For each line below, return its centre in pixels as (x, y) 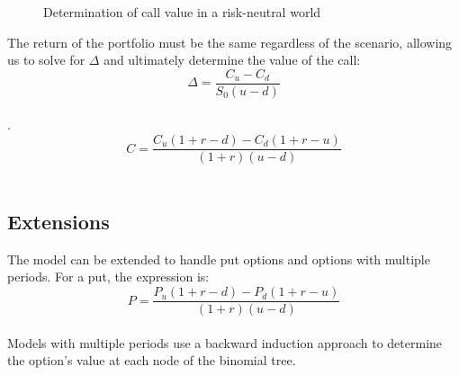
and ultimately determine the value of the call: (232, 60)
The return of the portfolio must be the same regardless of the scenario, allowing (230, 42)
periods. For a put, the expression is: (108, 277)
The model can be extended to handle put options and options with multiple (219, 259)
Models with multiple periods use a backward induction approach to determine (225, 342)
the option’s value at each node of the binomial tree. (152, 360)
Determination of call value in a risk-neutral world (182, 12)
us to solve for (46, 60)
